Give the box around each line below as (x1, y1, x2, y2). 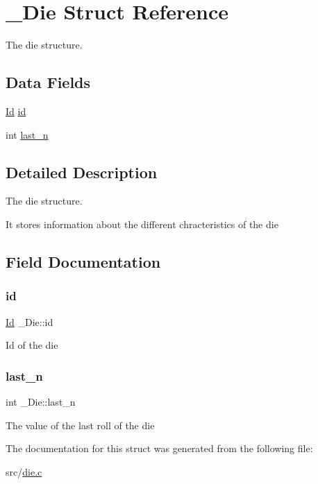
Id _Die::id (6, 314, 53, 329)
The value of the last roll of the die (6, 417, 155, 432)
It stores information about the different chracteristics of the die (6, 216, 278, 231)
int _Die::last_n (6, 394, 76, 408)
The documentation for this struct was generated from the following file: (6, 441, 313, 456)
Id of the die (6, 338, 58, 352)
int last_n (6, 127, 49, 141)
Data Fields (6, 71, 91, 93)
